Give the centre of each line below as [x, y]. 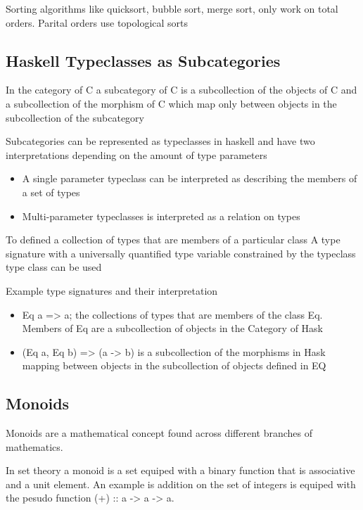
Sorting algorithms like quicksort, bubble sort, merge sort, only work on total [172, 8]
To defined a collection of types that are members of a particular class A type [173, 240]
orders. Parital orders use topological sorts [97, 22]
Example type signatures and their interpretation [112, 290]
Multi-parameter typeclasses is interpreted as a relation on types [161, 216]
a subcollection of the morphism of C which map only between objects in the [171, 103]
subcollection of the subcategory [75, 117]
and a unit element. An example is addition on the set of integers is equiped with [181, 484]
